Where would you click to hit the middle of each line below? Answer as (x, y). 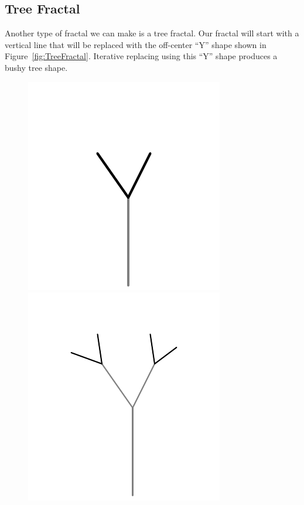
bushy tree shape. (36, 67)
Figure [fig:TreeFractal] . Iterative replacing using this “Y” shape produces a (141, 56)
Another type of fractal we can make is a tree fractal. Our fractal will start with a (152, 33)
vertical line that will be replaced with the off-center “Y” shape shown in (136, 44)
